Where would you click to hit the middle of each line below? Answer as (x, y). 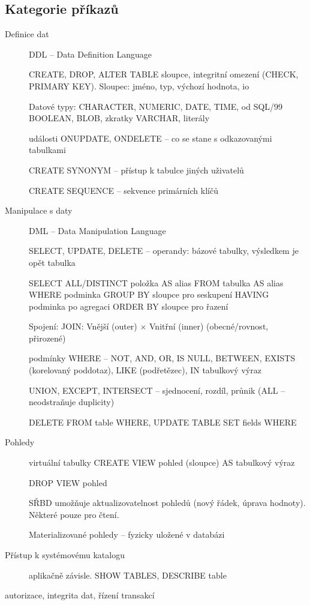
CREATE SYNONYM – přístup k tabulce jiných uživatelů (136, 170)
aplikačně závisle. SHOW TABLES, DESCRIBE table (128, 575)
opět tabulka (52, 262)
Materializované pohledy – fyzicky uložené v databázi (127, 534)
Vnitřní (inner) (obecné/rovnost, (209, 326)
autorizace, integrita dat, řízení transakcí (80, 595)
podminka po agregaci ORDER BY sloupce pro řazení (129, 306)
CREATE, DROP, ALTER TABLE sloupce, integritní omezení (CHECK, (164, 74)
